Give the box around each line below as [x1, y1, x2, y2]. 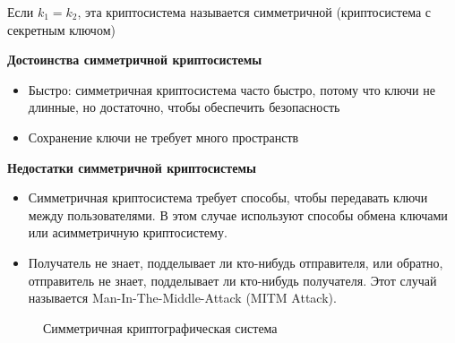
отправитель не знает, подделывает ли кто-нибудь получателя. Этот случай [28, 270, 437, 289]
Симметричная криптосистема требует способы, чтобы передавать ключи [28, 188, 428, 207]
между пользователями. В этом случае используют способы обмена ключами [28, 205, 448, 224]
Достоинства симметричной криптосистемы [7, 50, 262, 69]
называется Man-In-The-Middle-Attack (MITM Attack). [28, 288, 337, 307]
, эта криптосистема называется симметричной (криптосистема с [77, 3, 432, 21]
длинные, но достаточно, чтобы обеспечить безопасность [28, 98, 340, 116]
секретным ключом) [7, 20, 116, 39]
